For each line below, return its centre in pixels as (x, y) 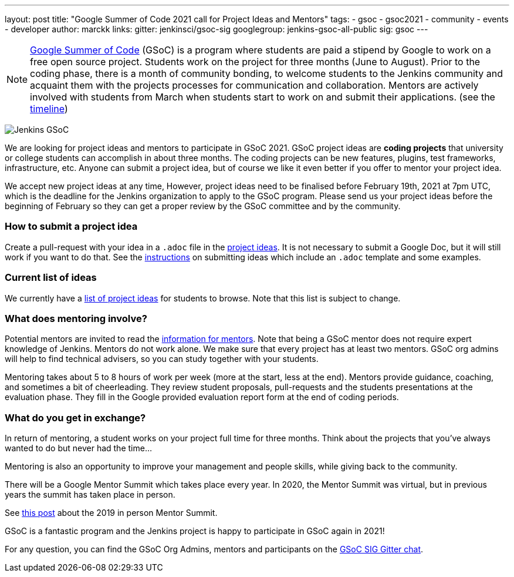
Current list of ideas (51, 278)
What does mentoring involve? (76, 318)
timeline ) (49, 109)
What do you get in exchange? (75, 417)
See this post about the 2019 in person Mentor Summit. (111, 513)
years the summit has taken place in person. (90, 494)
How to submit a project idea (71, 227)
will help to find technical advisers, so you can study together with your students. (162, 359)
